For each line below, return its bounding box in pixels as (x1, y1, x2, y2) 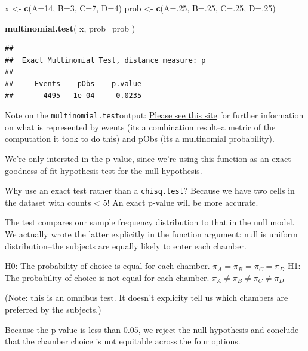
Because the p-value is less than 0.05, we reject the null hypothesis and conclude (5, 323, 299, 335)
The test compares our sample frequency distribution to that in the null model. (5, 216, 295, 228)
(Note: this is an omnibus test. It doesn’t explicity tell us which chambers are (5, 291, 288, 304)
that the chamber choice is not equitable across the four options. (5, 335, 241, 347)
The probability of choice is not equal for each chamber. (5, 271, 210, 283)
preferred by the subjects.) (5, 303, 101, 315)
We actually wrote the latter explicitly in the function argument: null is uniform (5, 228, 298, 240)
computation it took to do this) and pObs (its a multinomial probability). (5, 132, 275, 145)
